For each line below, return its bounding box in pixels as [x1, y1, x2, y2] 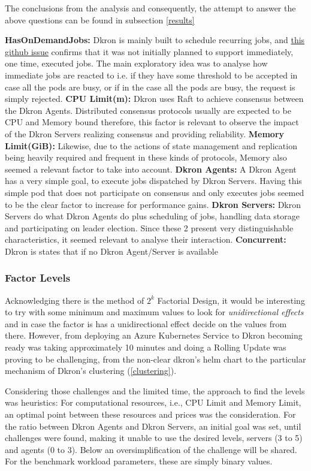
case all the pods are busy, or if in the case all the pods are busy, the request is [5, 80, 295, 93]
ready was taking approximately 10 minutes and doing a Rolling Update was [5, 341, 286, 354]
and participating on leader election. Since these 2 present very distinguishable [5, 221, 294, 234]
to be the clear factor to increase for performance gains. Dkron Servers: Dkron [5, 198, 301, 210]
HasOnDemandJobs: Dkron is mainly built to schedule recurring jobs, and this [5, 34, 305, 46]
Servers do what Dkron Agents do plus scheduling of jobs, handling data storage [5, 210, 300, 222]
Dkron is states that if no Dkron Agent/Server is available [5, 244, 218, 257]
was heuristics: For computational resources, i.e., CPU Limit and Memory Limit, [5, 396, 301, 409]
